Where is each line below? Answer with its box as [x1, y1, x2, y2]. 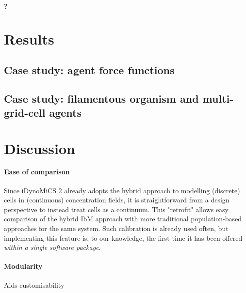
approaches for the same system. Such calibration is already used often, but [4, 223, 229, 233]
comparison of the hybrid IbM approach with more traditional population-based [4, 214, 242, 224]
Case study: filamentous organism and [4, 91, 199, 106]
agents [49, 105, 82, 120]
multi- [202, 91, 234, 106]
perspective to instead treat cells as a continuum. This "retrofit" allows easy [4, 204, 229, 214]
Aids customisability [4, 279, 65, 290]
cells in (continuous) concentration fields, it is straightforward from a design [4, 195, 230, 205]
